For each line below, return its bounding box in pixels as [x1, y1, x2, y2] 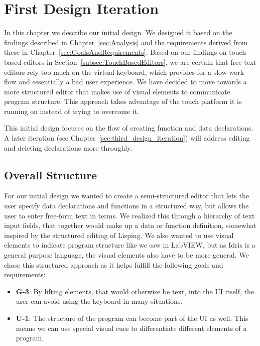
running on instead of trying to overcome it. [4, 105, 139, 116]
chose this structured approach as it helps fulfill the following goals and [4, 259, 223, 270]
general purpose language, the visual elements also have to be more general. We [4, 250, 249, 260]
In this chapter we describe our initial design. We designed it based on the [4, 27, 232, 38]
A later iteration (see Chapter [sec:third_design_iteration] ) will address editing [4, 133, 250, 143]
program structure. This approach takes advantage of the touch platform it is [4, 96, 242, 106]
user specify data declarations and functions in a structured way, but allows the [4, 200, 249, 211]
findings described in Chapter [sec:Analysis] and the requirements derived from [4, 37, 248, 47]
